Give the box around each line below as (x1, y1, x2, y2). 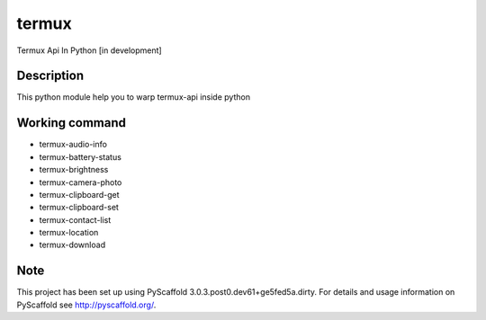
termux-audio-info (39, 139, 108, 150)
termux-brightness (39, 164, 109, 175)
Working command (16, 115, 126, 130)
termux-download (39, 239, 106, 251)
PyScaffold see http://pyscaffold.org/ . (16, 299, 157, 310)
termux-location (39, 227, 99, 238)
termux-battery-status (39, 151, 121, 162)
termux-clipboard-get (39, 189, 121, 200)
